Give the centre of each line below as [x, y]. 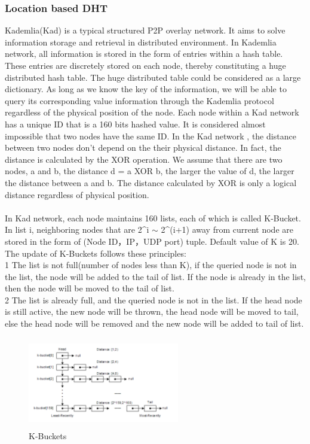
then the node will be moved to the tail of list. [90, 288]
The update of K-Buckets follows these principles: [96, 253]
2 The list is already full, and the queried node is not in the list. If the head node [154, 299]
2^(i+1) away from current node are [227, 229]
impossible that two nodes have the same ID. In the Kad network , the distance [151, 136]
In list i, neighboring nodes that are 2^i [77, 229]
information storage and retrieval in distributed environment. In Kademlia [141, 42]
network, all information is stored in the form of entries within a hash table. [144, 54]
